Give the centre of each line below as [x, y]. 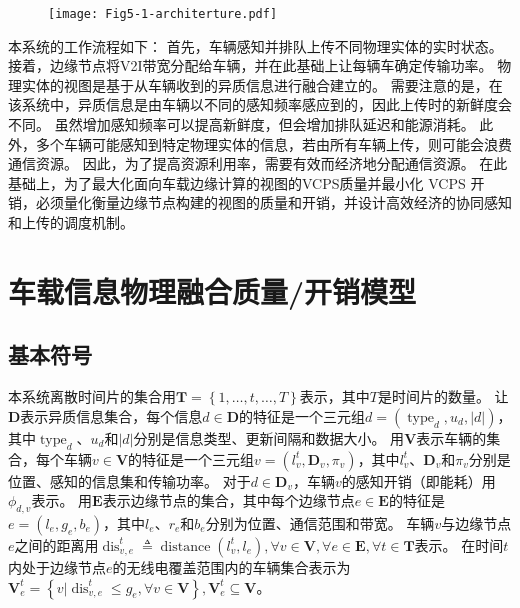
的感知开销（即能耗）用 [418, 480]
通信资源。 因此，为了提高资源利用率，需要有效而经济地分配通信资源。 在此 [258, 163]
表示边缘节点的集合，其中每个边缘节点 [228, 500]
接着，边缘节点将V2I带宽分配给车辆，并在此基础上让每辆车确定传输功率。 [250, 65]
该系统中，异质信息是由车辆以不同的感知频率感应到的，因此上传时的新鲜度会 [260, 104]
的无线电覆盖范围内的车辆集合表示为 [231, 566]
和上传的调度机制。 [71, 222]
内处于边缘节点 [57, 566]
